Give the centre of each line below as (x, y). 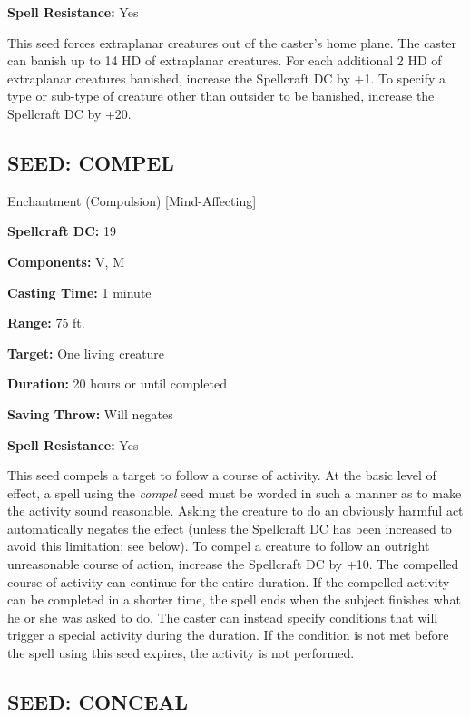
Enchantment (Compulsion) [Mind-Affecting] (132, 200)
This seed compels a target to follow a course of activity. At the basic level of (222, 475)
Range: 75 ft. (46, 323)
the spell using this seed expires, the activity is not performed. (181, 653)
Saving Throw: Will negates (90, 413)
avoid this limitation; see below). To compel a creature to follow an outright (219, 546)
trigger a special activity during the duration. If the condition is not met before (228, 635)
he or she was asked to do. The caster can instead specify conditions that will (223, 617)
